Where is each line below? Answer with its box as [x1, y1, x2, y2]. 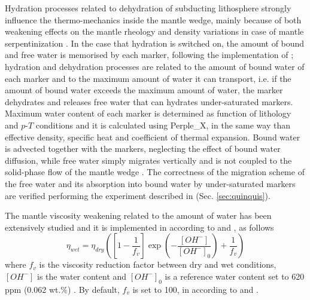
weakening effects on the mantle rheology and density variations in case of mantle [5, 25, 304, 38]
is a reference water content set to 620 [165, 270, 305, 282]
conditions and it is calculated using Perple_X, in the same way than [35, 118, 291, 131]
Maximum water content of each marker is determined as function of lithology [5, 107, 291, 120]
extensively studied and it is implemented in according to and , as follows [5, 221, 274, 233]
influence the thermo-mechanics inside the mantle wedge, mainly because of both [5, 13, 302, 26]
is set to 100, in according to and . [132, 283, 259, 295]
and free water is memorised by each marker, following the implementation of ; [5, 48, 294, 61]
